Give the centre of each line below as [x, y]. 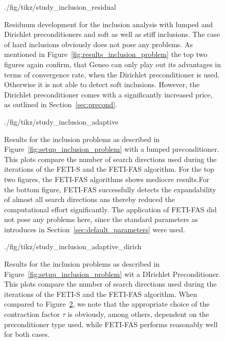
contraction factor [32, 314]
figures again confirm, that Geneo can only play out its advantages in [112, 64]
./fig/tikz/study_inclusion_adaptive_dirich [73, 246]
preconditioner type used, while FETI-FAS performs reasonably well [111, 324]
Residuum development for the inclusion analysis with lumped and [109, 24]
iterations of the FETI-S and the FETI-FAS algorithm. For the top [109, 169]
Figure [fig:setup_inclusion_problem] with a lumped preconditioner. [112, 149]
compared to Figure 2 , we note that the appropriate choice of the [107, 304]
